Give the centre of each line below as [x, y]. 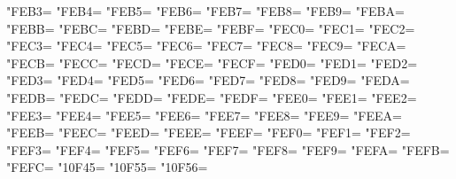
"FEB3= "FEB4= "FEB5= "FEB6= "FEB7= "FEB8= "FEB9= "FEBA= [205, 11]
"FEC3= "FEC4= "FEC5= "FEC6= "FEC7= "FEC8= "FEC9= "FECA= [206, 46]
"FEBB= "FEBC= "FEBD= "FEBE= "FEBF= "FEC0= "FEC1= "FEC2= [211, 28]
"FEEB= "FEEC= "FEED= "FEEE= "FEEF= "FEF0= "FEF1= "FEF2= [209, 132]
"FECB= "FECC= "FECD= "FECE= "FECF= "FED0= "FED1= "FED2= [212, 62]
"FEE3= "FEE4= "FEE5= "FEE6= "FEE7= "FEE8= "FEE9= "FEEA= [204, 115]
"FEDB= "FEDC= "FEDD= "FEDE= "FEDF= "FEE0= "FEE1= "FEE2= [212, 97]
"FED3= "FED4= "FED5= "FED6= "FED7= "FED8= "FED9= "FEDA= [208, 80]
